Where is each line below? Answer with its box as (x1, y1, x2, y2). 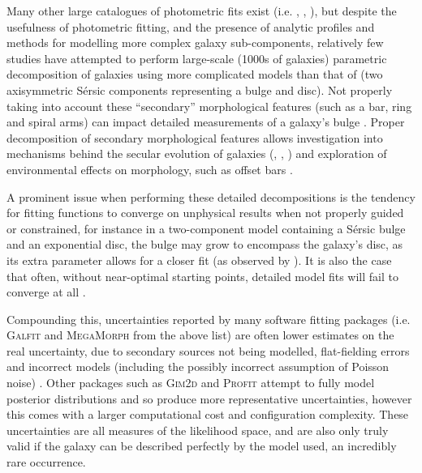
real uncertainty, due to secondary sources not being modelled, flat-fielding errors (6, 342, 410, 359)
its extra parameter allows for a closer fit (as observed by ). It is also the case (6, 251, 392, 268)
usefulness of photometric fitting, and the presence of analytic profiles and (6, 18, 375, 35)
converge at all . (6, 283, 86, 300)
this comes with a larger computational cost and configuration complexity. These (6, 406, 409, 423)
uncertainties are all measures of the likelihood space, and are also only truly (6, 421, 389, 438)
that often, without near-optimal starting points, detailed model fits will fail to (6, 267, 398, 284)
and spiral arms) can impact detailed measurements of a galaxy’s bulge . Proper (6, 113, 405, 130)
